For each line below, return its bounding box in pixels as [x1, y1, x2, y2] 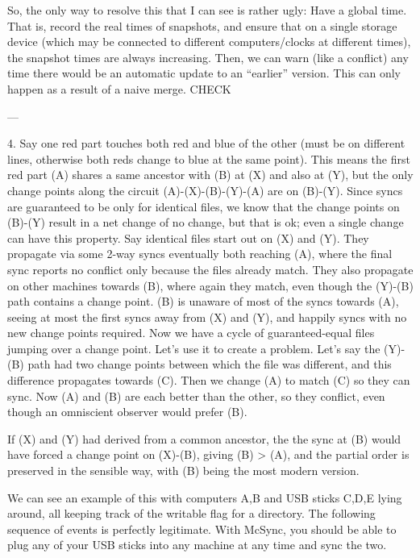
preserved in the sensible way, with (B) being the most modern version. [7, 462, 360, 479]
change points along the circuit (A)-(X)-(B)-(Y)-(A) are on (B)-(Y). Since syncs [7, 181, 403, 198]
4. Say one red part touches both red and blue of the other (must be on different [7, 135, 405, 152]
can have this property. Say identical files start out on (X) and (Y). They [7, 229, 369, 246]
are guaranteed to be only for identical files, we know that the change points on [7, 198, 400, 214]
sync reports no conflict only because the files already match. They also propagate [7, 260, 414, 277]
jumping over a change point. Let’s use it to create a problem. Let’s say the [7, 339, 380, 356]
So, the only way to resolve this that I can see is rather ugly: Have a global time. [7, 2, 407, 18]
